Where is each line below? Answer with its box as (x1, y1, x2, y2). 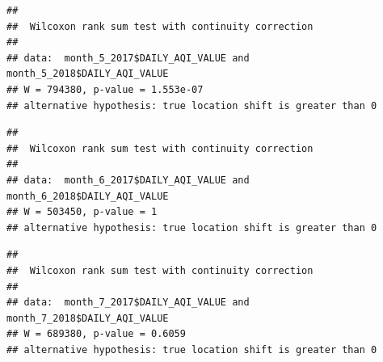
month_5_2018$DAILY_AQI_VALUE (6, 68, 169, 80)
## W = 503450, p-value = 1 (6, 206, 158, 218)
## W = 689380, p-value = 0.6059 (6, 328, 186, 340)
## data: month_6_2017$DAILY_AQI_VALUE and (6, 174, 250, 186)
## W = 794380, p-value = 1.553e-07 (6, 83, 204, 95)
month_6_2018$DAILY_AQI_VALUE (6, 190, 169, 202)
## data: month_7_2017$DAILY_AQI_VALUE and (6, 297, 250, 309)
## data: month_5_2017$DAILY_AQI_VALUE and (6, 52, 250, 64)
